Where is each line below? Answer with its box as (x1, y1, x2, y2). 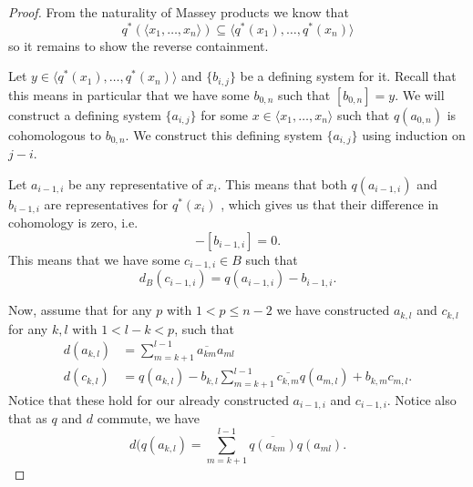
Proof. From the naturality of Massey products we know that (8, 3, 349, 21)
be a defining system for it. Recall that (240, 66, 457, 86)
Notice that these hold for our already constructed (8, 390, 289, 409)
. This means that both (217, 174, 347, 193)
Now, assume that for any (8, 300, 152, 320)
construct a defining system (8, 105, 161, 124)
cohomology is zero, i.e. (8, 213, 139, 232)
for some (201, 105, 249, 124)
